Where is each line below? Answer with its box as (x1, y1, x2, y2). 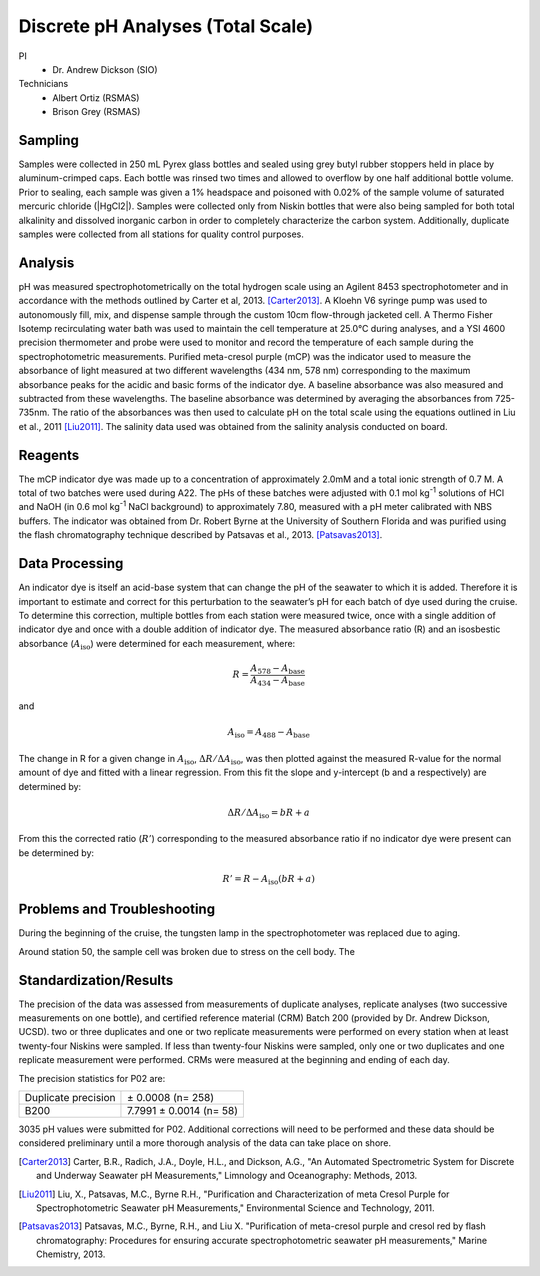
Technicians (18, 78, 69, 90)
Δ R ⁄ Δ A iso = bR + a (227, 806, 310, 820)
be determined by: (18, 846, 95, 859)
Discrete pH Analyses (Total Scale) (18, 15, 314, 37)
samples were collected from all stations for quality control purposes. (18, 228, 304, 240)
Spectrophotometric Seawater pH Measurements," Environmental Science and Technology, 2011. (36, 1201, 435, 1214)
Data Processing (18, 555, 124, 572)
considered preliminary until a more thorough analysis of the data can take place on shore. (18, 1137, 392, 1149)
